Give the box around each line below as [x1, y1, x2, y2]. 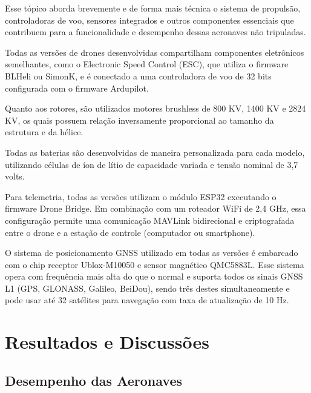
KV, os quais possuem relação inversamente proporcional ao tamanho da [5, 113, 274, 126]
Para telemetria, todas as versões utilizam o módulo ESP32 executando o [5, 190, 277, 203]
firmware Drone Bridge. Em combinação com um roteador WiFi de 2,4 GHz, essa [5, 202, 306, 215]
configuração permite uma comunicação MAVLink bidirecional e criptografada [5, 213, 295, 226]
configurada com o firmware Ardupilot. [5, 81, 149, 94]
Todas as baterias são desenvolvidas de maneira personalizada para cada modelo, [5, 146, 305, 158]
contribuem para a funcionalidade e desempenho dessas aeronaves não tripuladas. [5, 25, 306, 38]
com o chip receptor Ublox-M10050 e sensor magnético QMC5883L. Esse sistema [5, 258, 304, 270]
